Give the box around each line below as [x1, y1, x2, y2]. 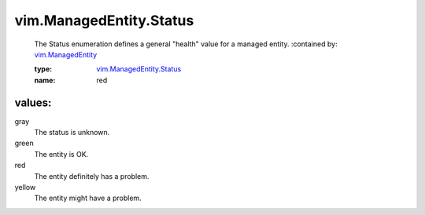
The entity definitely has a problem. [34, 171, 150, 180]
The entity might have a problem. [34, 193, 142, 203]
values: [14, 96, 52, 109]
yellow [14, 182, 36, 191]
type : [34, 64, 53, 74]
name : [34, 75, 56, 85]
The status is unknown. [34, 128, 110, 137]
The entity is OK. [34, 149, 89, 159]
